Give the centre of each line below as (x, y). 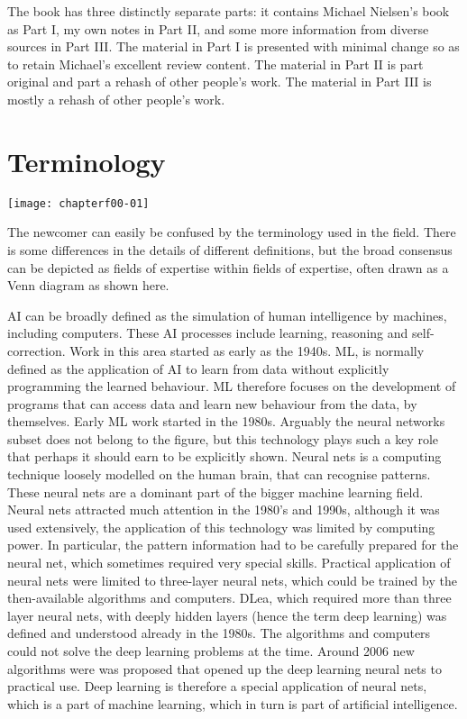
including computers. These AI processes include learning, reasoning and (208, 333)
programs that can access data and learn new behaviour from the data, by (212, 403)
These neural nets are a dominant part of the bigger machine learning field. (215, 491)
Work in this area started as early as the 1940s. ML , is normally (247, 350)
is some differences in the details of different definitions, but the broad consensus (230, 249)
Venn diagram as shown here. (88, 285)
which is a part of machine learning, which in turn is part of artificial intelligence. (233, 703)
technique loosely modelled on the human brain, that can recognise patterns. (219, 474)
